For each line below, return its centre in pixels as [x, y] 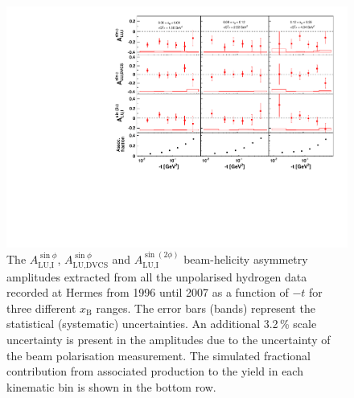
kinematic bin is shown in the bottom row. [111, 386]
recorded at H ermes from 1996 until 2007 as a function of [148, 292]
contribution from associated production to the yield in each [155, 371]
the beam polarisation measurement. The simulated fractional [158, 355]
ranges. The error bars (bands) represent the [206, 308]
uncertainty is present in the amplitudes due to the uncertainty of [169, 339]
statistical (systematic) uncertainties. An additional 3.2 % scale [162, 324]
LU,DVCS [91, 265]
